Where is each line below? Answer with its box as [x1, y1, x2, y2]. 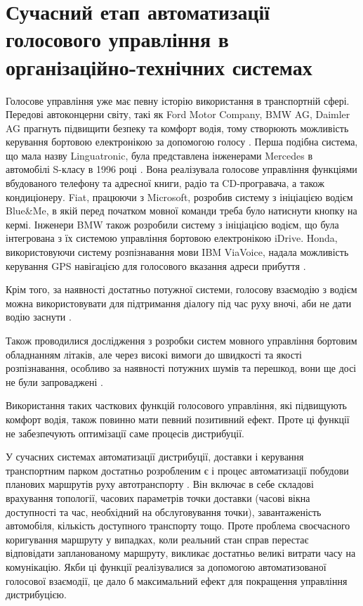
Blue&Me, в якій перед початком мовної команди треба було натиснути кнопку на [6, 203, 357, 218]
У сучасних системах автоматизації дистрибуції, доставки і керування [6, 449, 304, 464]
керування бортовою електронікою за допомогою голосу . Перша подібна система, [6, 134, 358, 149]
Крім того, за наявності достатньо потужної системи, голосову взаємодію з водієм [6, 282, 357, 297]
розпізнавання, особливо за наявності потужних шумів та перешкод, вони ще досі [6, 361, 357, 375]
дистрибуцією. [6, 587, 67, 602]
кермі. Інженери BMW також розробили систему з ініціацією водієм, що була [6, 217, 339, 231]
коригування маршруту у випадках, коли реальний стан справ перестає [6, 531, 309, 546]
